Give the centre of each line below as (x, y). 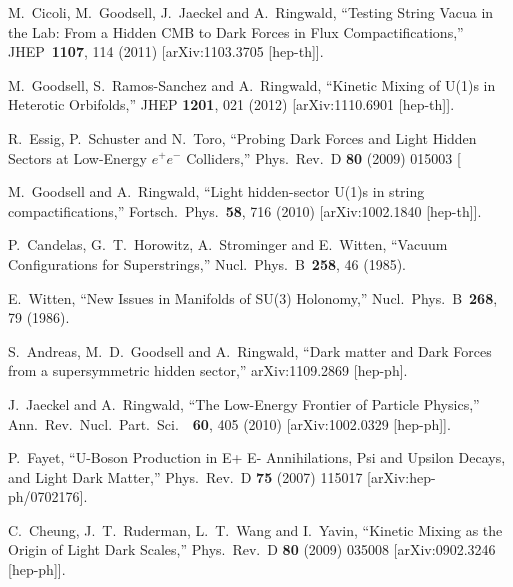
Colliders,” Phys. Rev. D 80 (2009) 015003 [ (323, 157)
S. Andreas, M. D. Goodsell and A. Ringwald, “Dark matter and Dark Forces (250, 350)
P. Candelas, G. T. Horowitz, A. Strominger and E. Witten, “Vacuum (228, 244)
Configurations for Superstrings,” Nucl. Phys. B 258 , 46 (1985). (207, 263)
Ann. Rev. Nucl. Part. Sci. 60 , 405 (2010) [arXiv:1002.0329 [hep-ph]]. (229, 423)
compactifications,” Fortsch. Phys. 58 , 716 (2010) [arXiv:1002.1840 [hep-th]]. (245, 210)
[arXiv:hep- (401, 476)
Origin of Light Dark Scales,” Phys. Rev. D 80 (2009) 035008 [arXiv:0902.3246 (252, 549)
